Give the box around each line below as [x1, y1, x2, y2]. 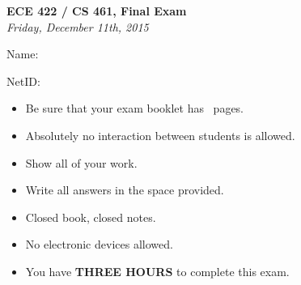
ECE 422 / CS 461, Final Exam [6, 2, 187, 19]
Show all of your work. [25, 154, 138, 171]
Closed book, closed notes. [25, 208, 156, 225]
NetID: [6, 72, 40, 89]
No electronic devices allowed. [25, 236, 173, 253]
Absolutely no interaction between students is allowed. [25, 126, 295, 143]
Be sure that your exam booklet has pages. [25, 100, 244, 117]
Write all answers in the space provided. [25, 181, 224, 198]
